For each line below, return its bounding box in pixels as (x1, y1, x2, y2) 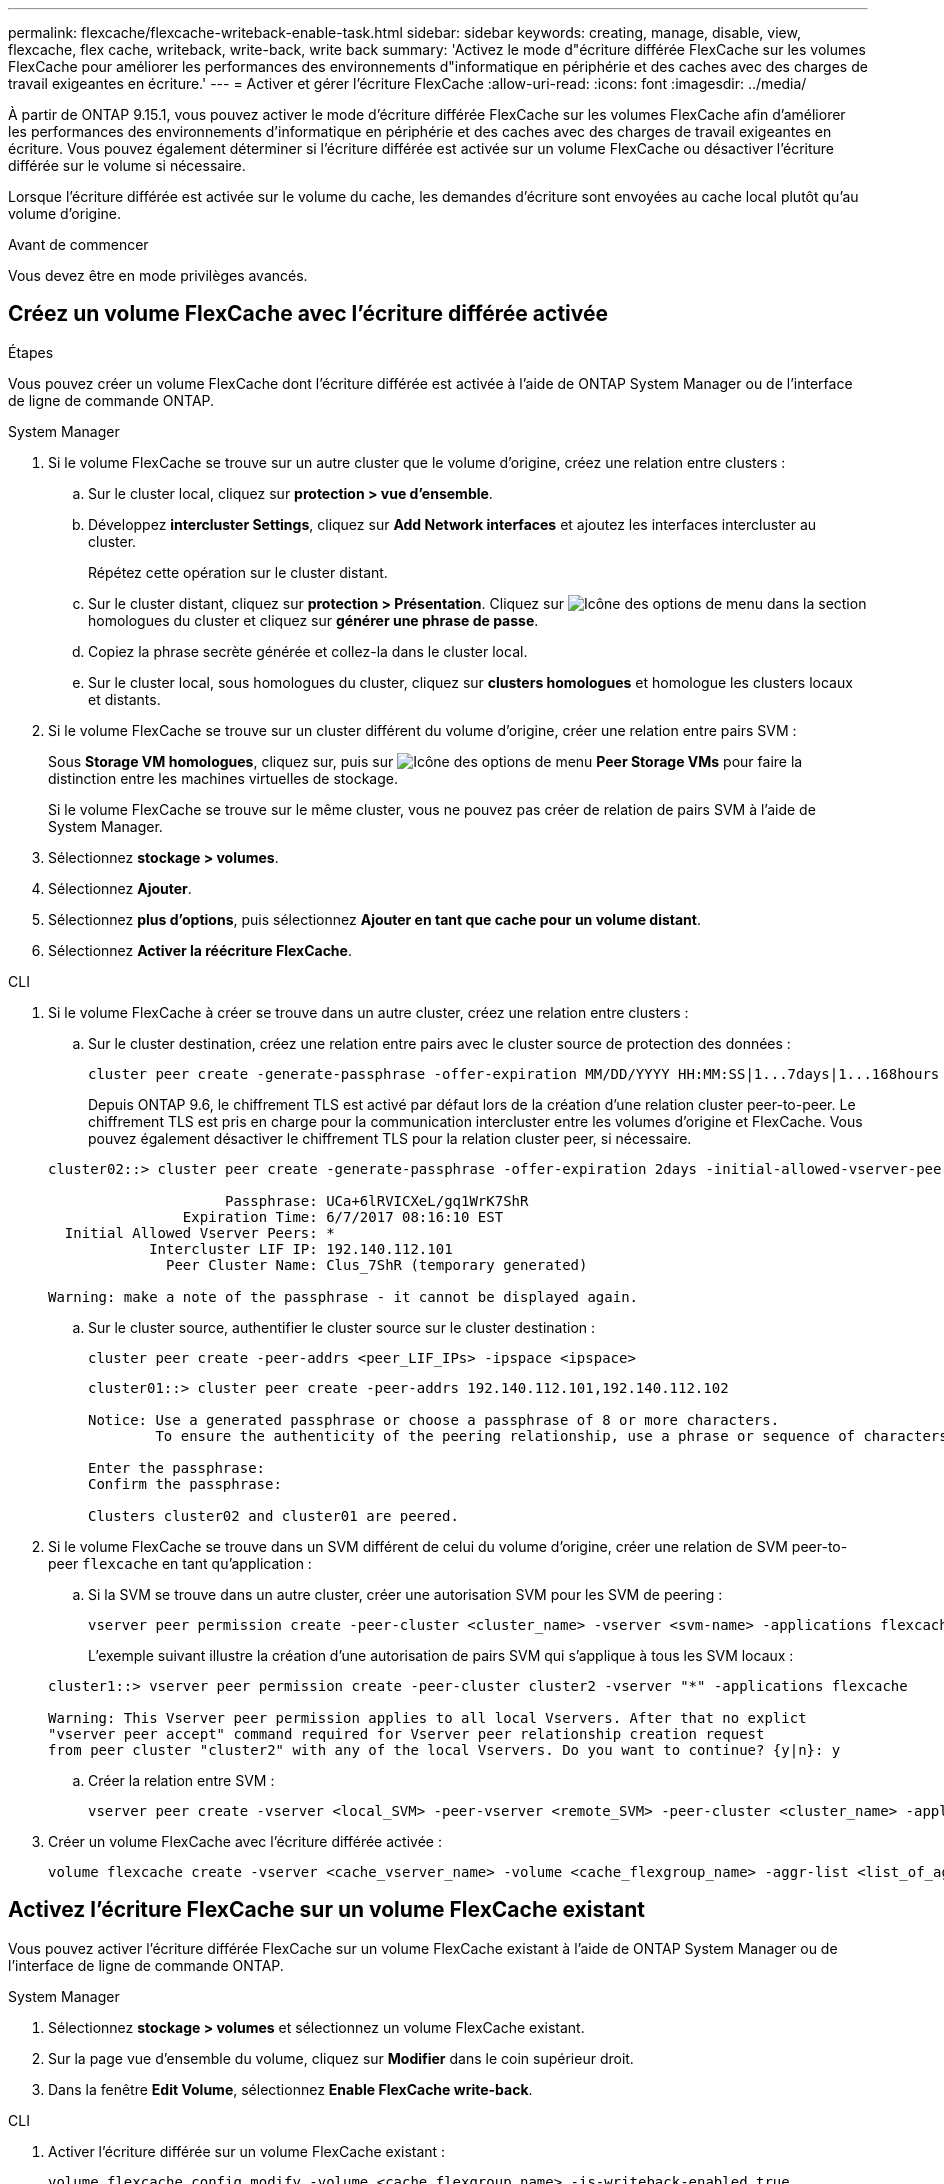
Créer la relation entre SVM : (88, 1771, 275, 1789)
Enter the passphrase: (88, 1459, 266, 1476)
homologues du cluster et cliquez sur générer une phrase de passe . (88, 611, 539, 629)
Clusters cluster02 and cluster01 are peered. (88, 1507, 459, 1524)
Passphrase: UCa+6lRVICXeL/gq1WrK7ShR (225, 1192, 529, 1209)
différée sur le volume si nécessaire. (8, 157, 246, 174)
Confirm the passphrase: (88, 1475, 282, 1492)
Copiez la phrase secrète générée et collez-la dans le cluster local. (88, 642, 528, 660)
